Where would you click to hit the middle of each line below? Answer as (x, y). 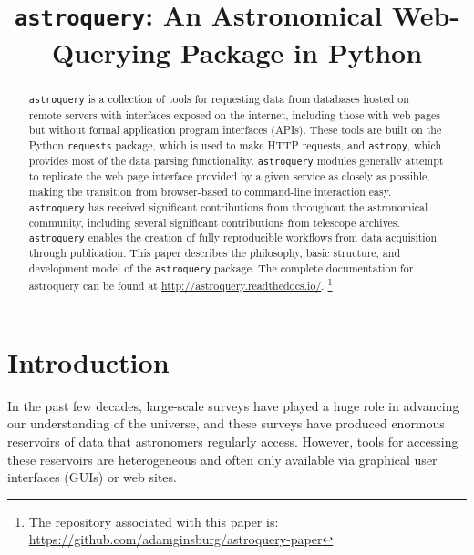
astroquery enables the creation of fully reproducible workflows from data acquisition (233, 237)
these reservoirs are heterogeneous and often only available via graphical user (222, 459)
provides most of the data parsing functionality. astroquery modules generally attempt (236, 161)
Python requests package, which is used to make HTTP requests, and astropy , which (235, 144)
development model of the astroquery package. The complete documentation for (221, 268)
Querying (111, 51)
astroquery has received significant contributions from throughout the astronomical (228, 206)
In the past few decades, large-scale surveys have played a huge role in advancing (233, 405)
